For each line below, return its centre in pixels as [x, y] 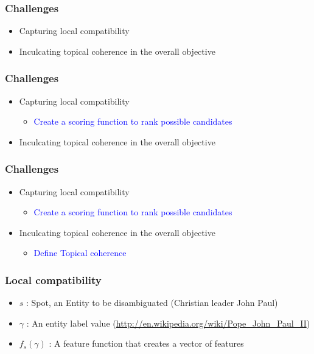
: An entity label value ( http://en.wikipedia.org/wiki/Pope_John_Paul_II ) [168, 323]
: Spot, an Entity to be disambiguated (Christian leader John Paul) [152, 303]
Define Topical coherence [80, 253]
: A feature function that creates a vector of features [146, 343]
